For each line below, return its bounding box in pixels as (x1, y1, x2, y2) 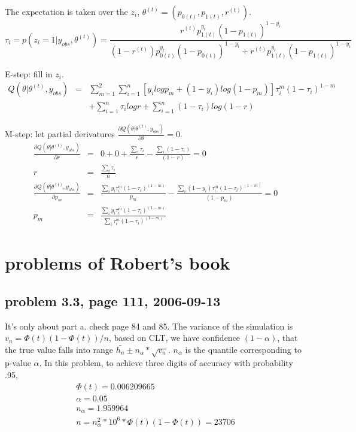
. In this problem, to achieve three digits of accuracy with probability (39, 357, 293, 369)
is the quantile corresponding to (185, 343, 302, 355)
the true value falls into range (5, 343, 113, 355)
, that (277, 331, 298, 344)
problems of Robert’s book (5, 250, 230, 275)
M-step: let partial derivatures (5, 128, 115, 140)
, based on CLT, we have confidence (108, 331, 241, 344)
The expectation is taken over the (5, 5, 128, 17)
